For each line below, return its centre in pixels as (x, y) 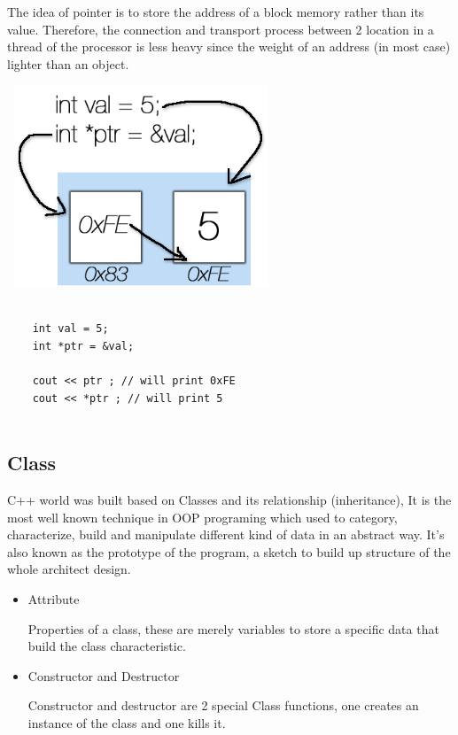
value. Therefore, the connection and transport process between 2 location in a (221, 29)
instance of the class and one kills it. (127, 723)
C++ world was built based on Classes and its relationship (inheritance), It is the (229, 500)
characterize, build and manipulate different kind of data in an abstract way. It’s (226, 534)
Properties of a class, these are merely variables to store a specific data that (233, 628)
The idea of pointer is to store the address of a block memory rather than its (216, 12)
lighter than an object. (68, 63)
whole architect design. (69, 569)
